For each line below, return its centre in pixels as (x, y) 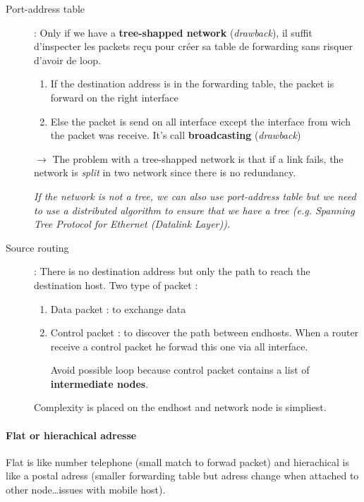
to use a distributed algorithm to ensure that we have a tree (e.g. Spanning (194, 210)
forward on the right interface (114, 97)
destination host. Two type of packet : (116, 284)
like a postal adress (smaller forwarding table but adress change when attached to (182, 476)
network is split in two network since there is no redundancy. (165, 172)
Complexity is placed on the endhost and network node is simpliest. (180, 407)
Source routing (37, 247)
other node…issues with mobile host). (86, 490)
